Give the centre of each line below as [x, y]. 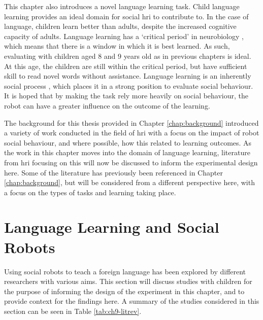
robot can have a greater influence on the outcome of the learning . [107, 105]
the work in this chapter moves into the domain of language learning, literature [127, 152]
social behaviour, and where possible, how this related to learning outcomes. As [128, 142]
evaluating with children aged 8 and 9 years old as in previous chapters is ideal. [128, 56]
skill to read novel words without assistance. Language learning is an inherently [128, 76]
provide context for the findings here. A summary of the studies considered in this [132, 301]
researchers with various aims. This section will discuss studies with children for [128, 281]
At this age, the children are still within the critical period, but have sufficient [126, 66]
